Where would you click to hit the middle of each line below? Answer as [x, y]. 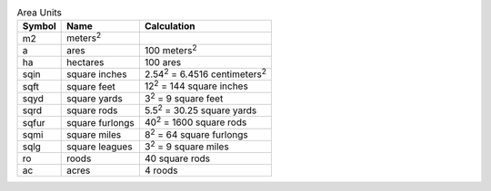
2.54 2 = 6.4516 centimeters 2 [205, 73]
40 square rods [177, 158]
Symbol [39, 26]
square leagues [100, 147]
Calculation [170, 26]
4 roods [161, 170]
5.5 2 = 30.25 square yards [200, 110]
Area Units [40, 13]
